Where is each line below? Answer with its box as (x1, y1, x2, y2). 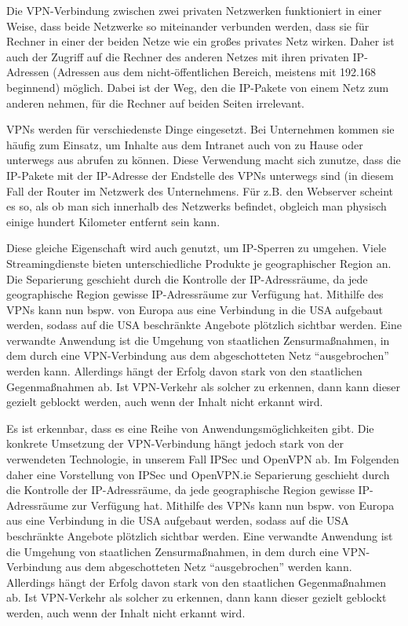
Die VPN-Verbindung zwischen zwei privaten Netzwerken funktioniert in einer (6, 2, 382, 18)
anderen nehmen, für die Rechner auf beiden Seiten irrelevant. (6, 94, 304, 111)
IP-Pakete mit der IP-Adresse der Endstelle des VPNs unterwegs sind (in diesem (6, 167, 394, 183)
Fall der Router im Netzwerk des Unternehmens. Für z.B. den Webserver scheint (6, 182, 393, 199)
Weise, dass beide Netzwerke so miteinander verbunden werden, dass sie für (6, 17, 370, 34)
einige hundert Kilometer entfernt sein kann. (6, 213, 220, 229)
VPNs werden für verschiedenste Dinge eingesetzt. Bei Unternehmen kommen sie (6, 121, 395, 137)
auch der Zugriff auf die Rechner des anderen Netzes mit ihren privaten (6, 48, 349, 64)
